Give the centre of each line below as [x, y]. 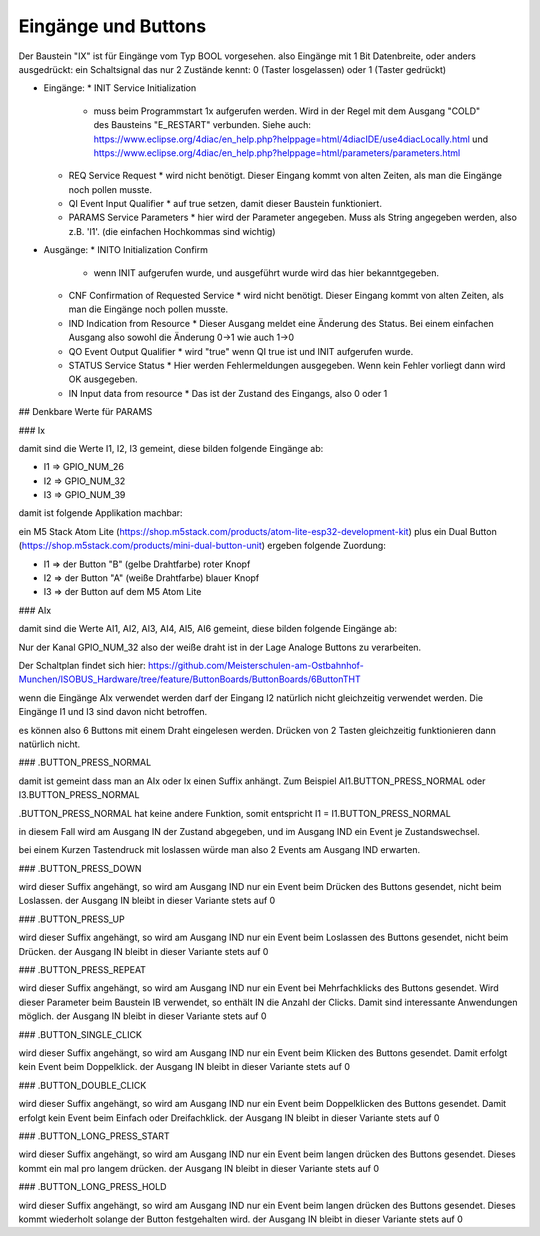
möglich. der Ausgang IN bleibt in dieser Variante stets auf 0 [142, 1016]
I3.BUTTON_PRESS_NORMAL [79, 795]
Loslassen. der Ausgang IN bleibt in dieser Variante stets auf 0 [147, 901]
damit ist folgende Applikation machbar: [101, 513]
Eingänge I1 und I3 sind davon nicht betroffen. [113, 712]
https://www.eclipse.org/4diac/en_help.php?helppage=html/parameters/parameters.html [277, 152]
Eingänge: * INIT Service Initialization [120, 88]
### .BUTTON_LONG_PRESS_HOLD [92, 1187]
